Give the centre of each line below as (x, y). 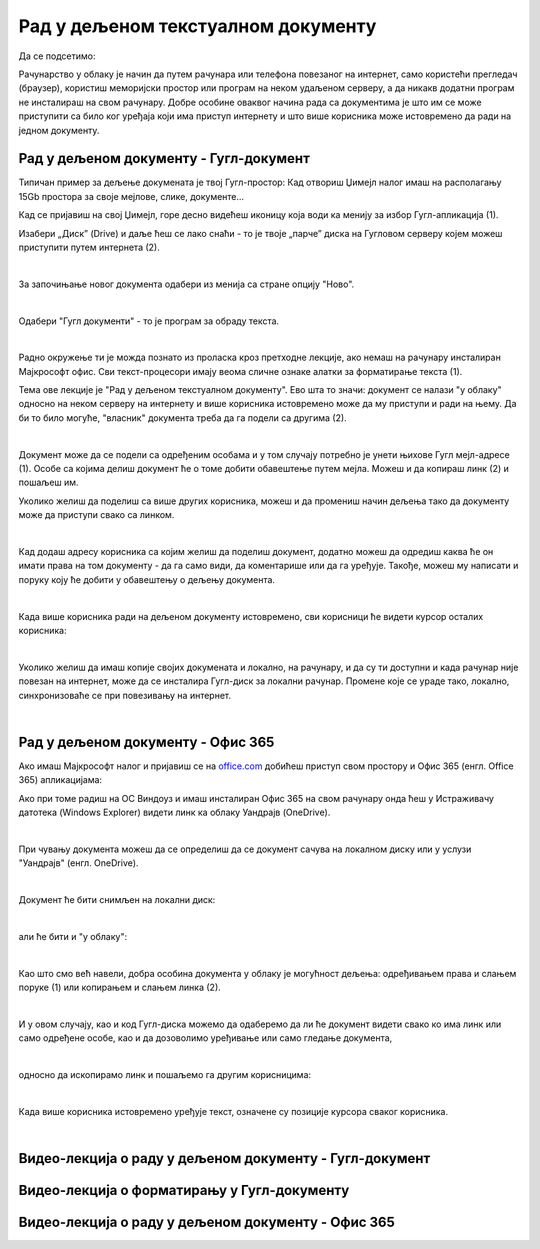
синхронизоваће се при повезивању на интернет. (125, 695)
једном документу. (59, 130)
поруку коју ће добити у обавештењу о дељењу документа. (146, 579)
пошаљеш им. (48, 482)
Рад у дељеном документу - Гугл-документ (164, 158)
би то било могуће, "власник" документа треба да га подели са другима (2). (182, 417)
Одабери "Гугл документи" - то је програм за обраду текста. (149, 321)
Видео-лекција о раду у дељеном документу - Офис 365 (206, 1221)
